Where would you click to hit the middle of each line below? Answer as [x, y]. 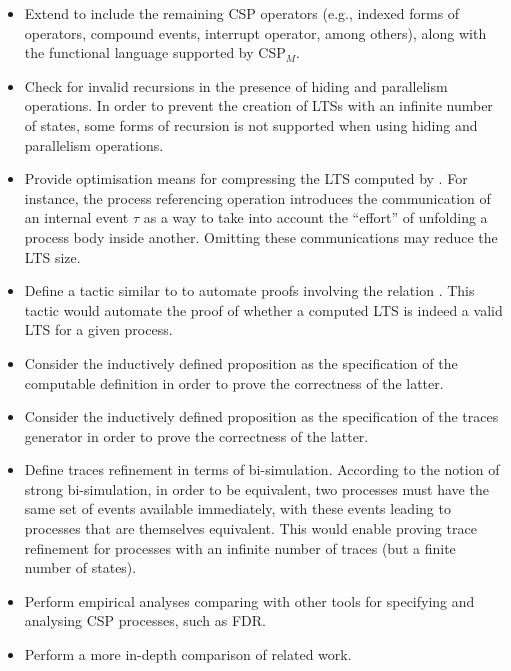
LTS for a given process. [98, 329]
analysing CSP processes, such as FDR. [145, 620]
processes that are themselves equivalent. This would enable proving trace [250, 528]
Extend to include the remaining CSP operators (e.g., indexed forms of [242, 13]
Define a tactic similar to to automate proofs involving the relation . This [249, 290]
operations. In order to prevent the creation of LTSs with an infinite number [258, 105]
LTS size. [52, 256]
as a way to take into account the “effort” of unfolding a [315, 217]
